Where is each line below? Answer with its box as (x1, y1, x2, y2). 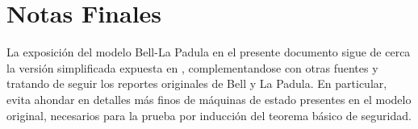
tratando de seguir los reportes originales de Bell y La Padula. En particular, (6, 75, 387, 92)
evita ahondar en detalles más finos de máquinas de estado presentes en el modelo (6, 90, 412, 107)
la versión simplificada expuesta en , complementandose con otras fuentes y (6, 59, 378, 76)
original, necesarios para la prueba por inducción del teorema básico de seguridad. (6, 106, 412, 123)
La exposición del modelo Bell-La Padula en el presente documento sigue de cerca (6, 44, 411, 60)
